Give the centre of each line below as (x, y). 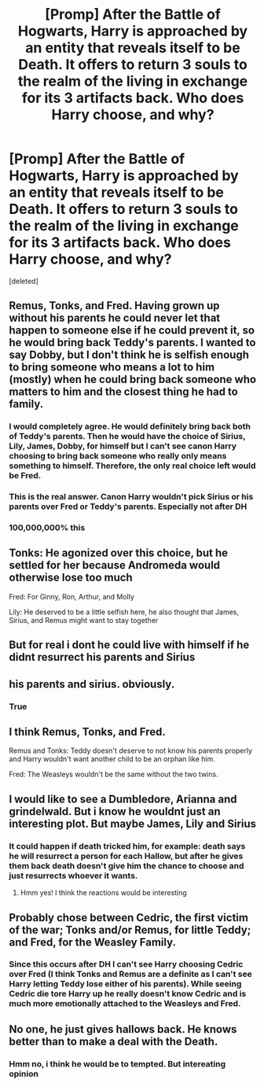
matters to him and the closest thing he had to (123, 392)
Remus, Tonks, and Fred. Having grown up (114, 306)
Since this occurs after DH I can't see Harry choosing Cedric (126, 964)
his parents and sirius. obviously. (92, 684)
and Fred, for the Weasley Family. (92, 942)
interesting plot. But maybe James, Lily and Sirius (133, 824)
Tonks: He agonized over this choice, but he (119, 553)
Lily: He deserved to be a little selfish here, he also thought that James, (124, 612)
